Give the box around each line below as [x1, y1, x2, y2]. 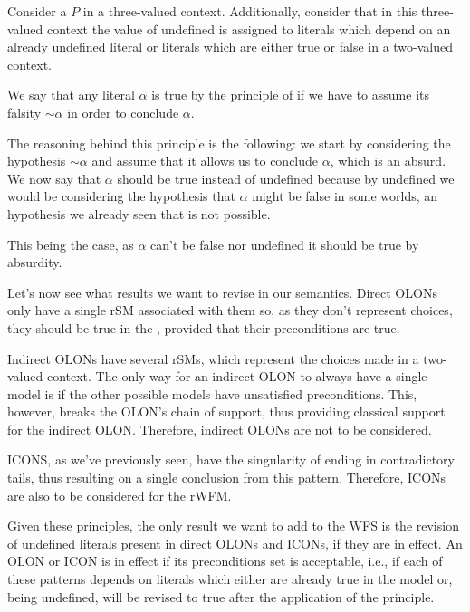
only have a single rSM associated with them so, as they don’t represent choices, [7, 301, 453, 320]
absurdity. [7, 253, 62, 272]
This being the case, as [7, 234, 134, 253]
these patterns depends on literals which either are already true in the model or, [7, 569, 453, 588]
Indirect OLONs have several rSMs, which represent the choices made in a [7, 349, 419, 368]
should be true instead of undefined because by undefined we [117, 168, 455, 187]
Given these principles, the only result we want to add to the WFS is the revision [7, 516, 459, 535]
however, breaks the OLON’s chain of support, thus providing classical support [7, 402, 446, 421]
